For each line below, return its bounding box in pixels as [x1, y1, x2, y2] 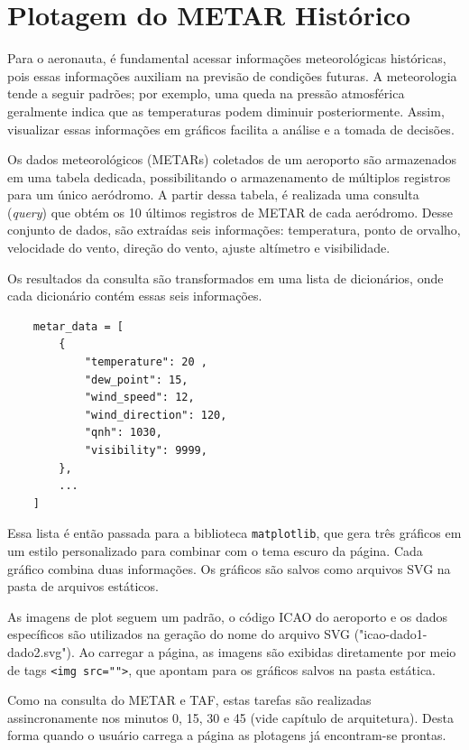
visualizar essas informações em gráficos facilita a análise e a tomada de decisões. [7, 119, 455, 138]
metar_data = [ [32, 319, 124, 333]
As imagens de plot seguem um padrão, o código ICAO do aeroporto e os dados [7, 606, 448, 625]
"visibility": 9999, [84, 444, 207, 457]
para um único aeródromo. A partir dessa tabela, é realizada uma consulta [7, 185, 419, 204]
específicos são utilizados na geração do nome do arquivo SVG [7, 625, 351, 644]
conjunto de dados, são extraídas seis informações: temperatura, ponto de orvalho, [7, 220, 461, 239]
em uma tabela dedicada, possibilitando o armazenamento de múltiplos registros [7, 167, 451, 186]
